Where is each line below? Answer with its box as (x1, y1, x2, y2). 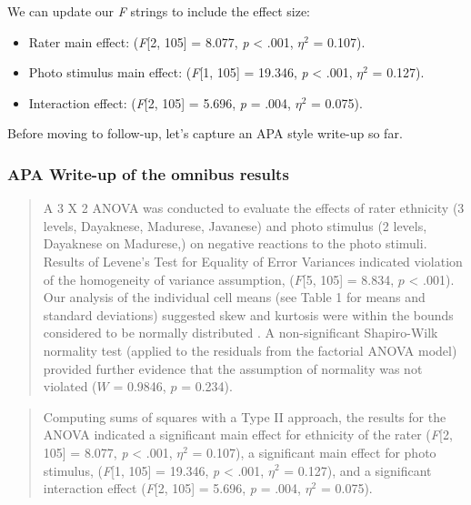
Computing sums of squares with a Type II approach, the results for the (43, 407, 446, 426)
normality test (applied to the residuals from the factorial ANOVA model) (43, 340, 457, 359)
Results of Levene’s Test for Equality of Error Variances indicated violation (43, 251, 463, 270)
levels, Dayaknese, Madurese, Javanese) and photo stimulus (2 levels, (43, 216, 427, 235)
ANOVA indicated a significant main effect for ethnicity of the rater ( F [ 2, (43, 425, 453, 444)
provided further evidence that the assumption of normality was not (43, 359, 423, 378)
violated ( (43, 377, 97, 396)
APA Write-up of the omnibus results (7, 162, 289, 185)
